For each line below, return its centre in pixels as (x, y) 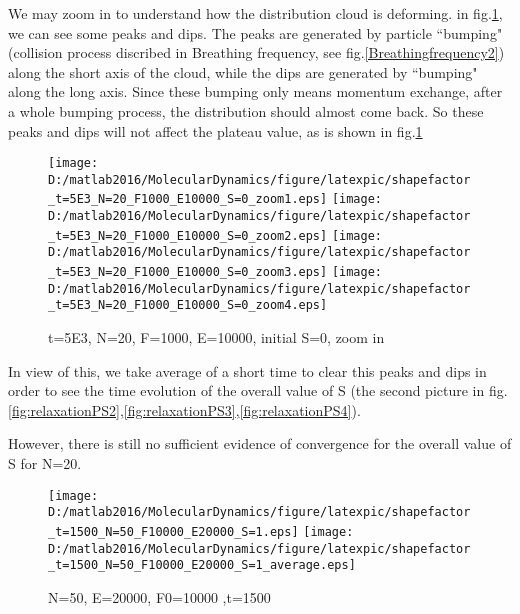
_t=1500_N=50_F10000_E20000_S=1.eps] (173, 531)
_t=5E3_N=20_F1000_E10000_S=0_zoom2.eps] (188, 235)
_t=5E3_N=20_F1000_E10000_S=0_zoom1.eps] (188, 199)
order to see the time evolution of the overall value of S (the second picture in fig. (258, 390)
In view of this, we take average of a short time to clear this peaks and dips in (247, 370)
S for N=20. (45, 463)
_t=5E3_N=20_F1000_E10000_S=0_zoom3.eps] (188, 272)
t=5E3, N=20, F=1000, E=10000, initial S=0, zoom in (216, 337)
